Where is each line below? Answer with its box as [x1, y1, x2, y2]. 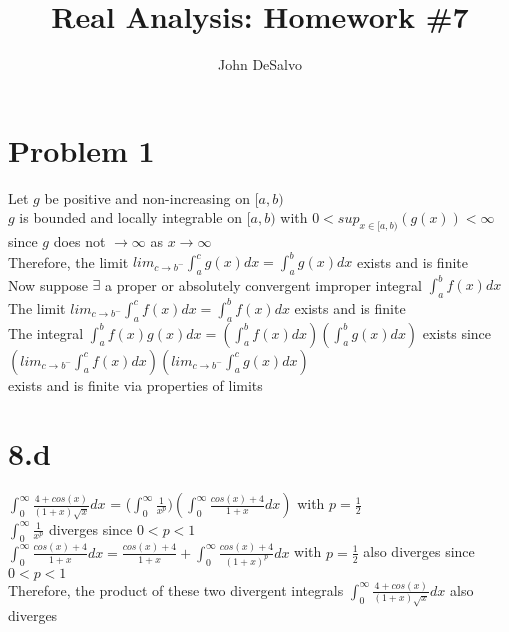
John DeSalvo [217, 54, 302, 75]
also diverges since [363, 541, 475, 562]
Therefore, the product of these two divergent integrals [8, 579, 344, 600]
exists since [422, 322, 492, 343]
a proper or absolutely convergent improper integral [105, 274, 422, 295]
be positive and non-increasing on [44, 187, 250, 208]
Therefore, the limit [8, 251, 129, 272]
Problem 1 [8, 129, 155, 170]
